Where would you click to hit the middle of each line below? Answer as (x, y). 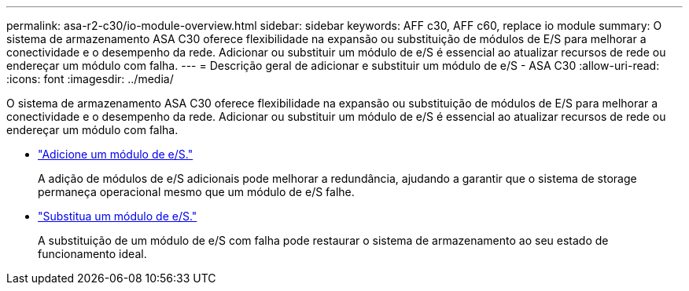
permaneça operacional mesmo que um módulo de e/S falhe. (196, 192)
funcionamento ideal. (92, 254)
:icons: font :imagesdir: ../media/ (90, 79)
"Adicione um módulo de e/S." (116, 154)
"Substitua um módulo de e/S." (118, 216)
